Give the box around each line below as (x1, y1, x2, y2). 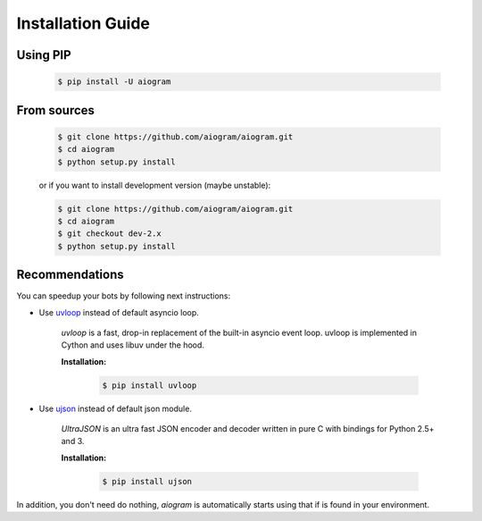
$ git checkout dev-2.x (57, 229, 162, 239)
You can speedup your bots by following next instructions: (16, 290, 231, 301)
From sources (16, 103, 96, 118)
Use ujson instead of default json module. (38, 403, 192, 414)
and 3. (61, 436, 85, 447)
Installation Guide (16, 13, 151, 33)
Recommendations (16, 267, 124, 282)
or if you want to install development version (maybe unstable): (38, 180, 271, 190)
